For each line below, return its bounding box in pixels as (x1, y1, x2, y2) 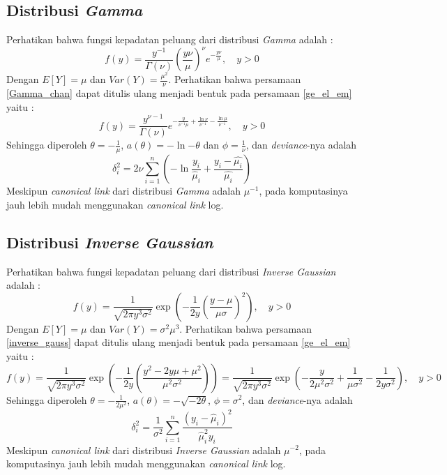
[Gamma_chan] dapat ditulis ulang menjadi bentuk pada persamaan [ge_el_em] (6, 85, 352, 100)
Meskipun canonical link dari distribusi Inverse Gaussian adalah (6, 442, 281, 457)
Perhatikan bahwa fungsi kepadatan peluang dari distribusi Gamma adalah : (6, 32, 333, 47)
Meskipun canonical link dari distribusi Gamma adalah (6, 183, 241, 198)
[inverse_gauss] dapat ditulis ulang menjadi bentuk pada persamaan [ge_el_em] (6, 335, 351, 349)
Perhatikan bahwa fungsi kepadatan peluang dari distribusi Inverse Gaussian (6, 264, 336, 278)
